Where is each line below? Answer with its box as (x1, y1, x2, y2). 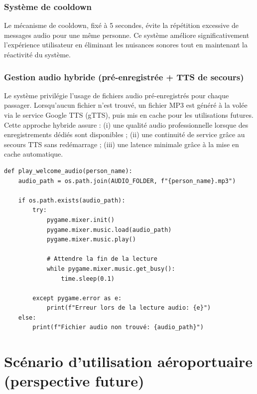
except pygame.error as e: (32, 294, 122, 302)
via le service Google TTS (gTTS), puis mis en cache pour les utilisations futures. (4, 110, 254, 120)
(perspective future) (4, 371, 144, 391)
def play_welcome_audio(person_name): (4, 167, 132, 175)
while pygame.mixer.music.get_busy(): (46, 265, 175, 272)
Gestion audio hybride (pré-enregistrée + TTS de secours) (4, 70, 244, 83)
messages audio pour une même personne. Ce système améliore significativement (4, 29, 250, 40)
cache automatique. (4, 149, 63, 159)
